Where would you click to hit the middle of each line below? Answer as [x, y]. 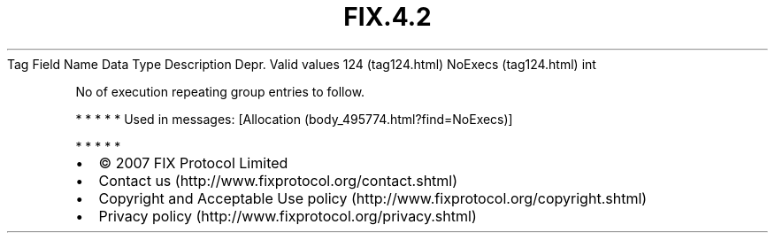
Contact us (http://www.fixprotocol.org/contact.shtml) [278, 180]
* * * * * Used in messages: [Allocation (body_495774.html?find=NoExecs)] [294, 119]
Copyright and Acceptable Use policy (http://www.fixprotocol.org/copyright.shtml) [373, 198]
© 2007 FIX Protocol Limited [193, 163]
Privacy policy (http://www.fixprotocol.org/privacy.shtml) [288, 216]
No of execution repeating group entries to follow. [220, 91]
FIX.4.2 [387, 17]
